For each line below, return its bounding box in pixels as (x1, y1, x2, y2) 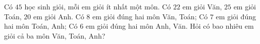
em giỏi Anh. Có (33, 11, 84, 21)
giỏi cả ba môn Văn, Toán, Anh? (4, 30, 106, 41)
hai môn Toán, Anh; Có (4, 21, 78, 31)
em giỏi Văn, (182, 1, 222, 11)
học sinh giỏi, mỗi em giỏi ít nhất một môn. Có (24, 1, 171, 11)
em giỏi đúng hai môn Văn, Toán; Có (92, 11, 208, 21)
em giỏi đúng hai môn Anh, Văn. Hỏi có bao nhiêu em (85, 21, 254, 31)
